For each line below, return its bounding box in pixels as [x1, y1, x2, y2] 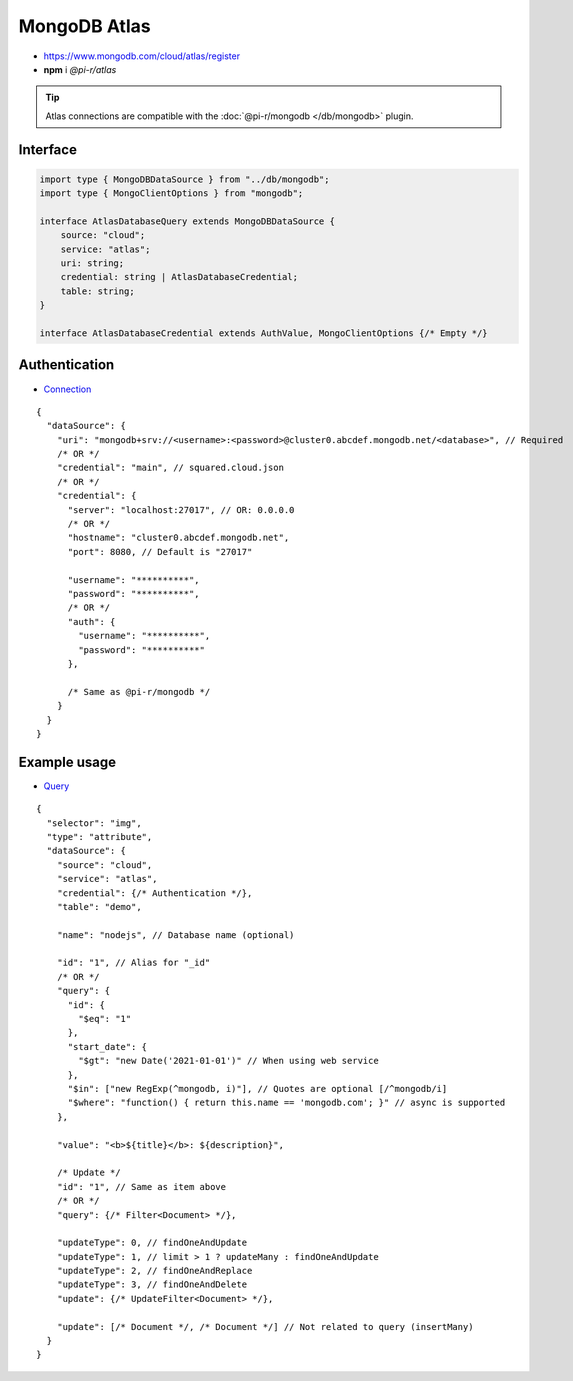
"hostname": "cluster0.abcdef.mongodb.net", [67, 532, 290, 544]
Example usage [18, 753, 117, 770]
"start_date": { [67, 1041, 148, 1052]
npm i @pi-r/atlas [43, 63, 117, 75]
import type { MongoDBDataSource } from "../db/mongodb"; [39, 173, 330, 185]
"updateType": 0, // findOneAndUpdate [56, 1237, 248, 1249]
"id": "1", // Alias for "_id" [56, 957, 211, 969]
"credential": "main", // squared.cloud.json [56, 462, 285, 474]
